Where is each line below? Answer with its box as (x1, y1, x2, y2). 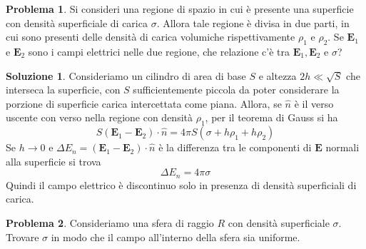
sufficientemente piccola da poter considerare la (133, 82, 340, 97)
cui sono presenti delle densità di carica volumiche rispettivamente (6, 29, 295, 44)
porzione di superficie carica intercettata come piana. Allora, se (6, 96, 282, 111)
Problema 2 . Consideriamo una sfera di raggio (6, 215, 214, 230)
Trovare (6, 229, 39, 244)
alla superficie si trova (6, 153, 101, 168)
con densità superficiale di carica (6, 15, 148, 30)
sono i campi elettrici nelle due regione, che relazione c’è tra (28, 44, 290, 59)
